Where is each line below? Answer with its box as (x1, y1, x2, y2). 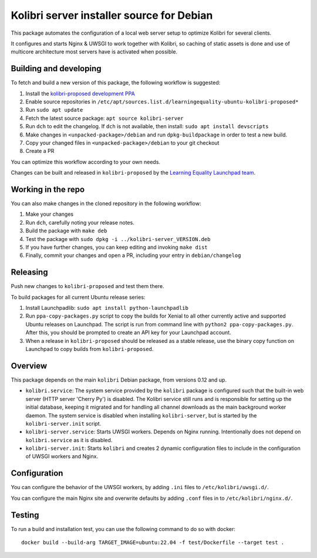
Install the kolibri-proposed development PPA (25, 90, 135, 97)
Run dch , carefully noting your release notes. (25, 219, 134, 226)
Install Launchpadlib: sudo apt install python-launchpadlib (25, 305, 189, 312)
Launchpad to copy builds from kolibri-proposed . (25, 346, 154, 353)
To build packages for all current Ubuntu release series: (11, 293, 146, 300)
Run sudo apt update (25, 106, 83, 113)
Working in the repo (11, 184, 85, 194)
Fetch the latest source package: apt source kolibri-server (25, 115, 184, 122)
